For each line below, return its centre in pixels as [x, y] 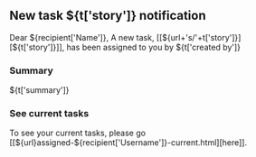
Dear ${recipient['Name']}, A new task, [82, 37]
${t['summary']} [39, 90]
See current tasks [49, 114]
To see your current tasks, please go [78, 133]
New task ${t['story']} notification [108, 16]
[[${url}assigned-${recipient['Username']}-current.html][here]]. [128, 143]
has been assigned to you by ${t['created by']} [154, 47]
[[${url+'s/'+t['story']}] [199, 37]
